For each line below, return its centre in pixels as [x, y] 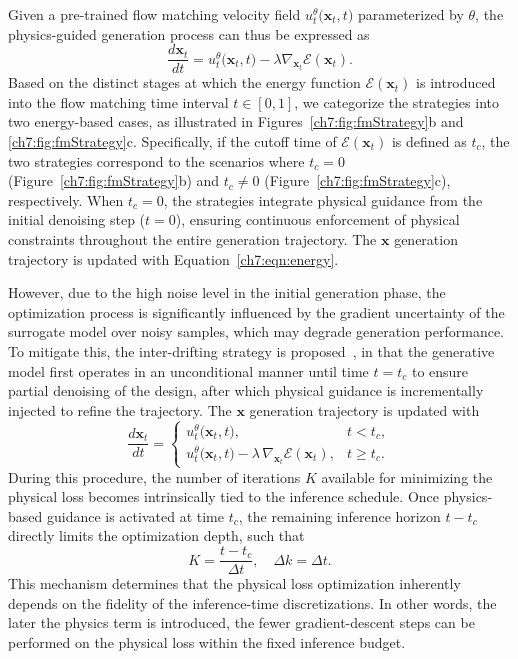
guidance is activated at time [135, 515]
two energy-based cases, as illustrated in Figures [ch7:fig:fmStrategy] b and [236, 121]
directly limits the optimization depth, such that [156, 535]
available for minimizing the [407, 476]
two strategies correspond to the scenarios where [156, 160]
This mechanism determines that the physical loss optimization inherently [234, 583]
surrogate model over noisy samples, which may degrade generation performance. [256, 331]
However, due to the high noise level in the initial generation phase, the [227, 292]
